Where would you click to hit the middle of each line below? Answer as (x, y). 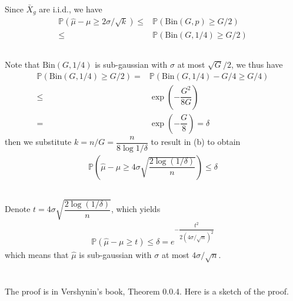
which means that (37, 254)
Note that (22, 64)
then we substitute (38, 142)
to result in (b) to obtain (196, 142)
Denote (18, 209)
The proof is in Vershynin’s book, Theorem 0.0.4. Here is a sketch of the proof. (147, 291)
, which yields (136, 209)
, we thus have (257, 64)
